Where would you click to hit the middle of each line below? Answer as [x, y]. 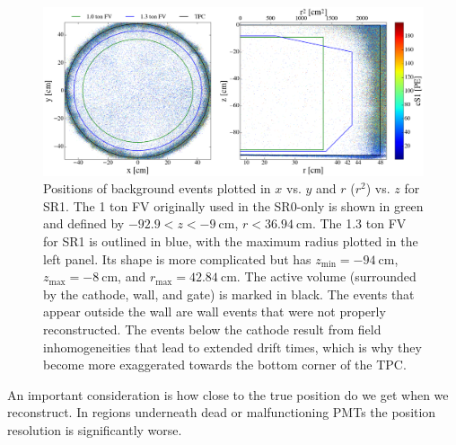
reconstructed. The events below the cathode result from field [212, 329]
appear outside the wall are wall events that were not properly [215, 311]
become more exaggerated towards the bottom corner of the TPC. [225, 365]
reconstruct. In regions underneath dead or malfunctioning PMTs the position [222, 412]
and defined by [84, 223]
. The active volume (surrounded [326, 276]
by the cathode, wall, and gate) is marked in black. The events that [229, 294]
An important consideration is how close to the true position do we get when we [228, 394]
